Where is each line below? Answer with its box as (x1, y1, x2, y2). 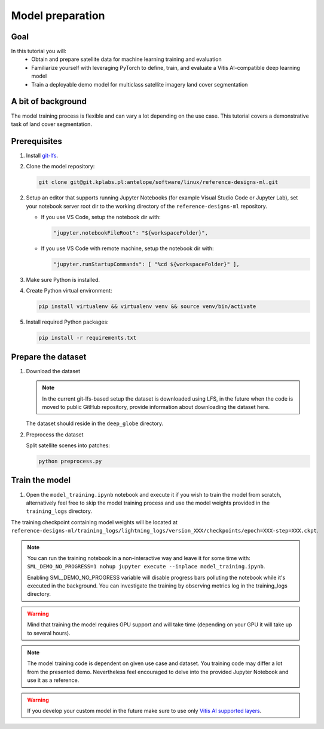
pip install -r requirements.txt (38, 334, 137, 342)
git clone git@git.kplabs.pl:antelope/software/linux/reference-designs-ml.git (38, 179, 279, 186)
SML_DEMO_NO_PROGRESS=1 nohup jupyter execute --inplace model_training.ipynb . (27, 563, 265, 570)
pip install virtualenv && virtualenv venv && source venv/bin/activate (38, 303, 256, 310)
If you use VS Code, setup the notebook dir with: (41, 213, 161, 220)
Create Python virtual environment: (26, 287, 112, 294)
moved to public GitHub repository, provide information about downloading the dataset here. (42, 403, 270, 410)
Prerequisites (11, 136, 62, 146)
